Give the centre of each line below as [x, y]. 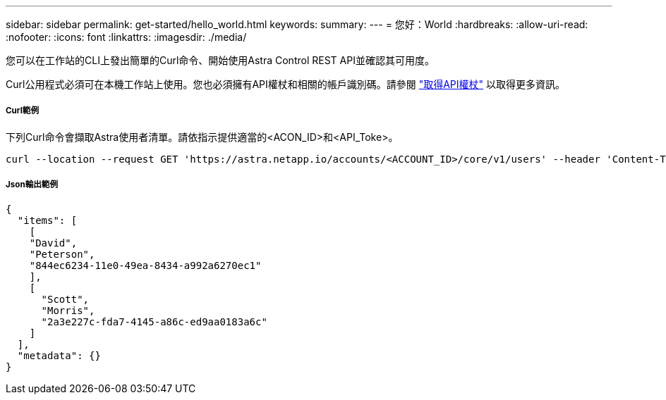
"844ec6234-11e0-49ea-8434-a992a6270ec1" [145, 265]
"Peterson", [62, 254]
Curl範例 [23, 111]
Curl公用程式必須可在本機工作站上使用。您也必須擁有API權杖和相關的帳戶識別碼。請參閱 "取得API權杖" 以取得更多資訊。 [286, 84]
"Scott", [65, 299]
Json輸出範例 [32, 185]
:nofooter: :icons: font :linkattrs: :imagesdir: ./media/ [126, 37]
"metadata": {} [59, 355]
